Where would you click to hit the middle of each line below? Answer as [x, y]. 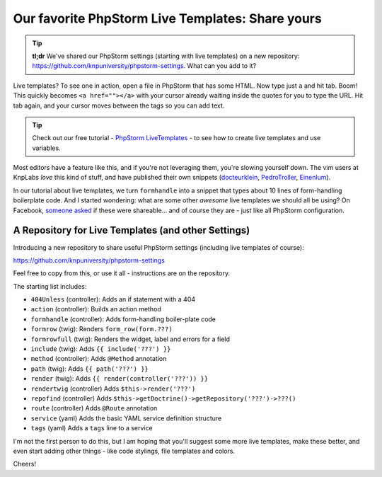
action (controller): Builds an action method [96, 309]
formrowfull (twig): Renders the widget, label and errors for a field [130, 339]
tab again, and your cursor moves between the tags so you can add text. [119, 105]
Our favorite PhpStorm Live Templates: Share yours [167, 18]
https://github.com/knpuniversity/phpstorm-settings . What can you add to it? [144, 66]
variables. [46, 148]
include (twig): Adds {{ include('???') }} [101, 349]
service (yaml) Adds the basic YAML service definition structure [126, 418]
